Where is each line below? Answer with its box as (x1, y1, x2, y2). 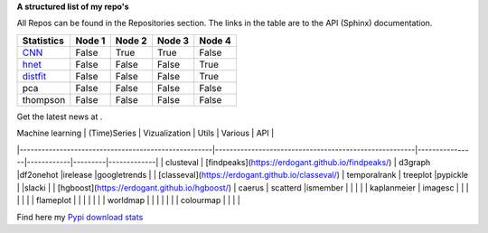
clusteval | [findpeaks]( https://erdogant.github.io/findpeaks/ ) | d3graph (164, 156, 431, 167)
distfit (22, 70, 47, 82)
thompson (22, 93, 66, 106)
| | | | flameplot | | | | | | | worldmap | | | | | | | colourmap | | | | (16, 195, 241, 206)
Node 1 (75, 34, 106, 47)
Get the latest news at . (16, 111, 103, 122)
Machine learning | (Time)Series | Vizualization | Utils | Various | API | (16, 127, 275, 139)
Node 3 (156, 34, 190, 47)
